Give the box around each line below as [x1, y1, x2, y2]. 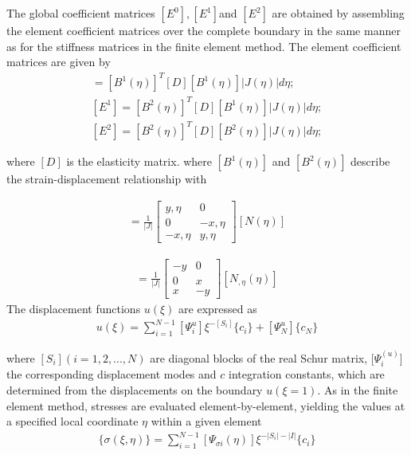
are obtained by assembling [272, 5, 405, 21]
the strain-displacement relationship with [6, 171, 207, 187]
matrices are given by [6, 53, 111, 70]
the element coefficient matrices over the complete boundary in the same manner [6, 22, 401, 38]
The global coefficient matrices [6, 5, 155, 21]
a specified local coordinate [6, 413, 139, 430]
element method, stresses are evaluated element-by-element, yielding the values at [6, 397, 405, 414]
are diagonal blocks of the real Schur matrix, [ [150, 349, 374, 366]
